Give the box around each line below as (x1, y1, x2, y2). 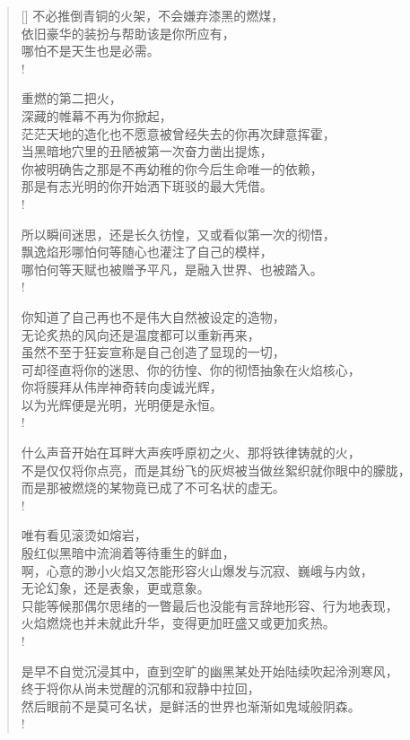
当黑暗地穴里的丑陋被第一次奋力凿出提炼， (21, 142, 273, 161)
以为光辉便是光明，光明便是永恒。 (21, 395, 222, 414)
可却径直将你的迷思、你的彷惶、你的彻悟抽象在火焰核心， (21, 360, 361, 379)
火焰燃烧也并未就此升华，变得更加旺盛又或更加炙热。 (21, 614, 336, 632)
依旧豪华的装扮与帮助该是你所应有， (21, 23, 235, 42)
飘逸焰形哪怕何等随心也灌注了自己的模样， (21, 242, 273, 261)
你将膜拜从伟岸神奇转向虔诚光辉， (21, 378, 222, 396)
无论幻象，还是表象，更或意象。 (21, 579, 210, 597)
